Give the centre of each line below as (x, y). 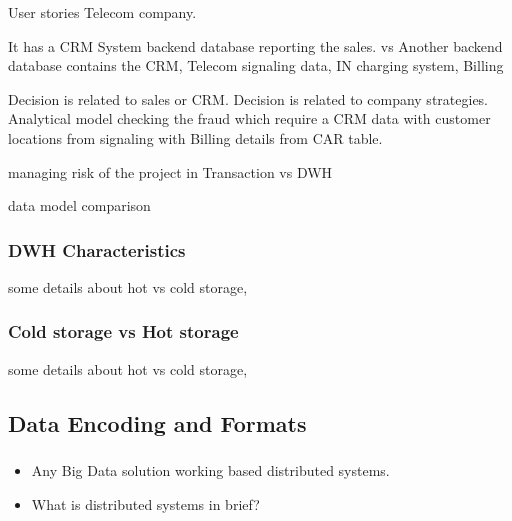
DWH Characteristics (97, 249)
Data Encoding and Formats (157, 422)
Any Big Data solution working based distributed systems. (210, 470)
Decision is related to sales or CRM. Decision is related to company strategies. (248, 98)
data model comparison (79, 205)
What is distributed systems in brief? (145, 503)
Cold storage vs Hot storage (123, 331)
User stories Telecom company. (102, 12)
